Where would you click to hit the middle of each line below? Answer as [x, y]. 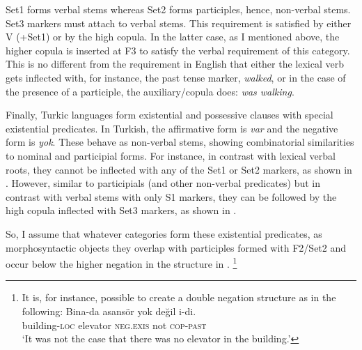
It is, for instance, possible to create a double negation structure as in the [179, 297]
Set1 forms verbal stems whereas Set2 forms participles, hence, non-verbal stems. [178, 9]
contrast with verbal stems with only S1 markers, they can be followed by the [171, 196]
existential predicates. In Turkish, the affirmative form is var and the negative [172, 128]
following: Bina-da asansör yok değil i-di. [109, 311]
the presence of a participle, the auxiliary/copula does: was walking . [150, 91]
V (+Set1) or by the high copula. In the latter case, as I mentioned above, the [173, 37]
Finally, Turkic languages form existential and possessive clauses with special [170, 115]
